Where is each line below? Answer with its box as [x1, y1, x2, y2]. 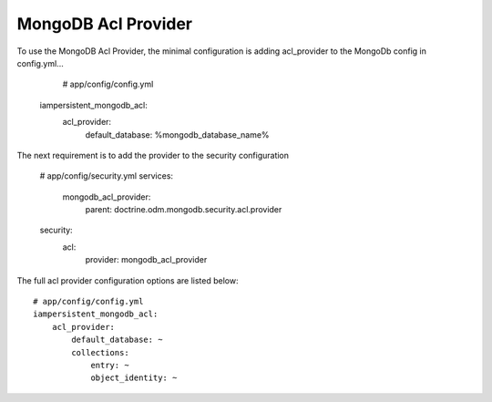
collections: [71, 347, 129, 357]
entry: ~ [90, 360, 129, 370]
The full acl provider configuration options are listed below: [16, 274, 239, 286]
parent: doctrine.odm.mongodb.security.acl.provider [85, 204, 282, 215]
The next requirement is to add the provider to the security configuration [16, 149, 290, 160]
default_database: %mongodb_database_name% [85, 129, 270, 140]
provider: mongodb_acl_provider [85, 254, 208, 265]
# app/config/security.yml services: [39, 170, 173, 181]
